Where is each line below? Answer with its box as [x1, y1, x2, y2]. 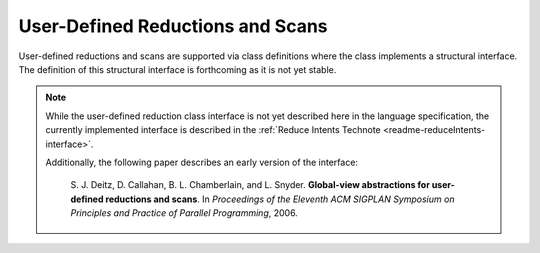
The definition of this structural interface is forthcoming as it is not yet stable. [18, 63, 337, 75]
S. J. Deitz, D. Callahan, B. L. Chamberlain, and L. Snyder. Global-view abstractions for [70, 179, 430, 191]
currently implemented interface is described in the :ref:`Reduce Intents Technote [45, 124, 382, 136]
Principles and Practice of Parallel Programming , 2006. [70, 207, 299, 219]
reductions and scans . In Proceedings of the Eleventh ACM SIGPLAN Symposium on [105, 193, 455, 205]
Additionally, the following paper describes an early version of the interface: [45, 156, 359, 168]
